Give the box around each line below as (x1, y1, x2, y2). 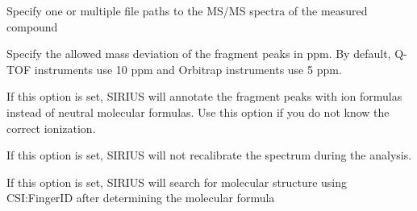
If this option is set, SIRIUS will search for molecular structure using (6, 173, 348, 190)
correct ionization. (6, 119, 96, 136)
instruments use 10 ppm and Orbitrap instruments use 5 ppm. (34, 60, 342, 77)
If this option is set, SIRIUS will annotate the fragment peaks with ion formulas (6, 88, 402, 105)
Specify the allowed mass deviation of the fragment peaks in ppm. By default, (6, 45, 391, 62)
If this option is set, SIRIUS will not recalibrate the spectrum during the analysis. (6, 147, 412, 163)
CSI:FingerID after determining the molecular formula (6, 189, 275, 206)
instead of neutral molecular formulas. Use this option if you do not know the (6, 103, 390, 120)
